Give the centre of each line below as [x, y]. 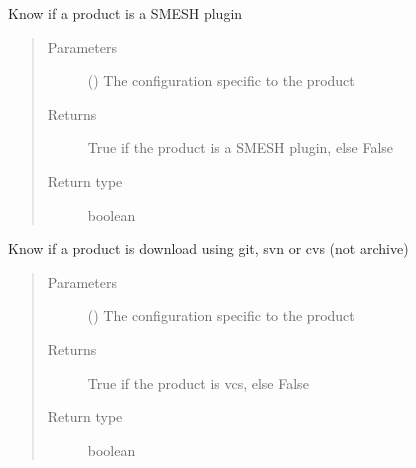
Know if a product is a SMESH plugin [125, 13]
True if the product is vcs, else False [198, 382]
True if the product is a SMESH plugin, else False [240, 147]
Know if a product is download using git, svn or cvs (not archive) [208, 248]
